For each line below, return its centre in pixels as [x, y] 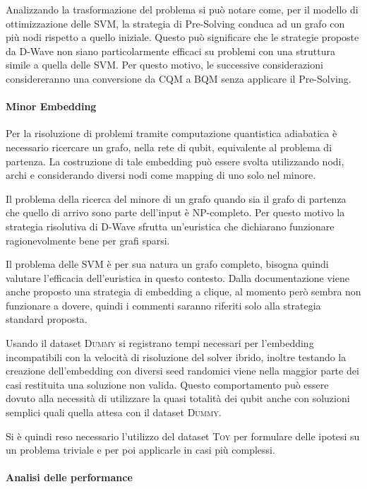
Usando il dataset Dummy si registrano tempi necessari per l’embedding [160, 343]
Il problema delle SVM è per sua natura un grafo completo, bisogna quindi [167, 264]
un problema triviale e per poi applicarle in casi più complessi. [140, 450]
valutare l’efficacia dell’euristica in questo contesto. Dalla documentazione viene [178, 277]
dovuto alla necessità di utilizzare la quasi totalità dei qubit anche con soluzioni [178, 398]
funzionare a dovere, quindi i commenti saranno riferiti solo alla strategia [163, 305]
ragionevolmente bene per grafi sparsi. [88, 240]
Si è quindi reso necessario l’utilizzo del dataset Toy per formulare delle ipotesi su [183, 436]
